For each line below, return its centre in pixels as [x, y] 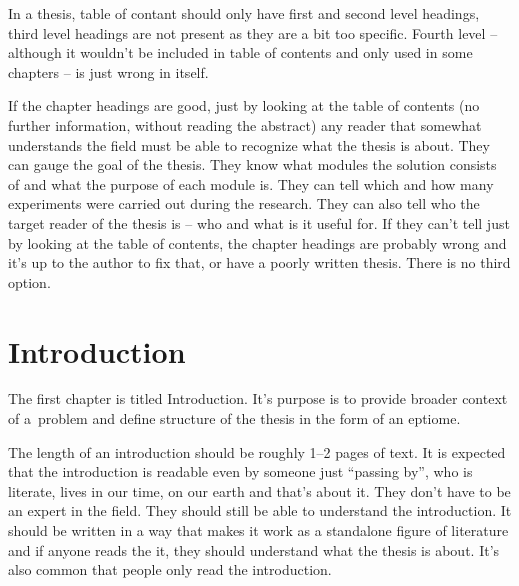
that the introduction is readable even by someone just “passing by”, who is [240, 471]
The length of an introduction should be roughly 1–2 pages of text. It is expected [257, 451]
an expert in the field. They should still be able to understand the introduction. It [260, 510]
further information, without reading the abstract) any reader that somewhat [245, 124]
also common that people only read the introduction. [170, 569]
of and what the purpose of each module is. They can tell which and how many [251, 183]
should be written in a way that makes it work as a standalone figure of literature [258, 530]
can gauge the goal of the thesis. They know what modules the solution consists [252, 164]
